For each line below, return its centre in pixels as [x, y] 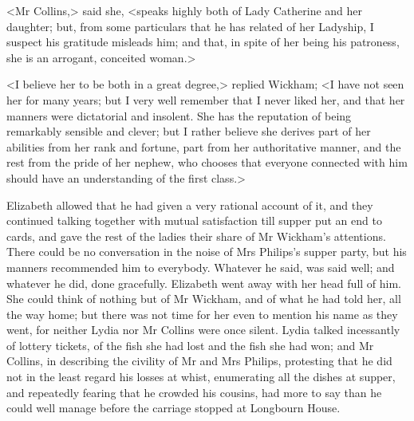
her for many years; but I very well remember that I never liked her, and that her [206, 99]
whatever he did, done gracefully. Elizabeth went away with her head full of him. [204, 283]
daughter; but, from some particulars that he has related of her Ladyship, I [190, 26]
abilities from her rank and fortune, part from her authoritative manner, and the [204, 146]
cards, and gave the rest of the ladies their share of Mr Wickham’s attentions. [196, 236]
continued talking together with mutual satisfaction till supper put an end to [194, 220]
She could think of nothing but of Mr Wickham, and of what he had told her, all [204, 299]
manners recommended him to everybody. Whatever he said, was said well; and [201, 267]
